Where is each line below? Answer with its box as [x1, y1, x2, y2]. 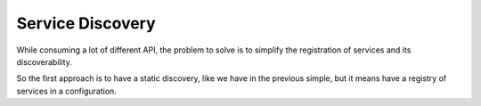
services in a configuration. [16, 86, 118, 96]
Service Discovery [16, 13, 156, 33]
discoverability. [16, 56, 73, 67]
